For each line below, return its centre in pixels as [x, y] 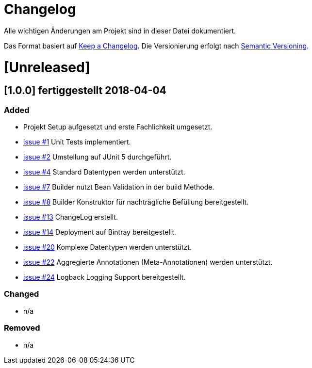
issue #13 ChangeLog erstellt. [71, 217]
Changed [22, 294]
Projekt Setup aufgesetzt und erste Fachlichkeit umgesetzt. [118, 127]
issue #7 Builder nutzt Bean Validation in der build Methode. [119, 187]
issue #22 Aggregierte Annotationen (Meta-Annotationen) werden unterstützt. [148, 262]
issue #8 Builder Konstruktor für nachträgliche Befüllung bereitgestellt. [136, 202]
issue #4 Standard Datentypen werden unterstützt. [104, 172]
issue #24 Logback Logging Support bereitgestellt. [105, 277]
